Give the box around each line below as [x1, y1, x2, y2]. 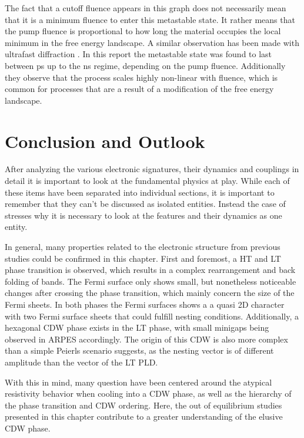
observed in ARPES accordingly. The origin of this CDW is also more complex [5, 332, 288, 345]
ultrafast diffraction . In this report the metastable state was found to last [5, 48, 272, 60]
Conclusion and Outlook [5, 129, 205, 153]
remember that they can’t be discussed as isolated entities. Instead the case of [5, 197, 286, 210]
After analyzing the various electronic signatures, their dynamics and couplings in [5, 163, 299, 175]
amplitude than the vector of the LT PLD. [5, 355, 158, 368]
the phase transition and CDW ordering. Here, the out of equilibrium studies [5, 399, 282, 411]
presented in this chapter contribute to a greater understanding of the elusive [5, 410, 283, 423]
